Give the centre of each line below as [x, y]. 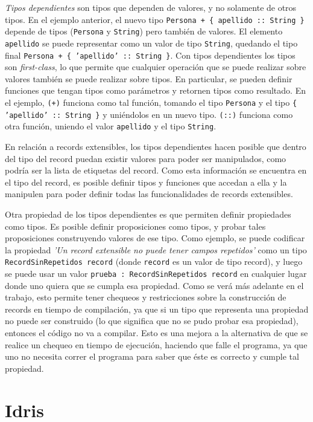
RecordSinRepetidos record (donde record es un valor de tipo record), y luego [154, 261]
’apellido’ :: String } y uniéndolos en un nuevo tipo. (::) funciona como [149, 114]
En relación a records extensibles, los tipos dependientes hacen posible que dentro [156, 146]
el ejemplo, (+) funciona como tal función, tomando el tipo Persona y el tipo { [151, 102]
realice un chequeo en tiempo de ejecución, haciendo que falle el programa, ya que [156, 344]
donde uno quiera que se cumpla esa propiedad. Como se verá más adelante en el [154, 285]
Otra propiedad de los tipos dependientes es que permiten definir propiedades [148, 214]
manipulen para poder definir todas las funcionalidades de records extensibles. [149, 194]
